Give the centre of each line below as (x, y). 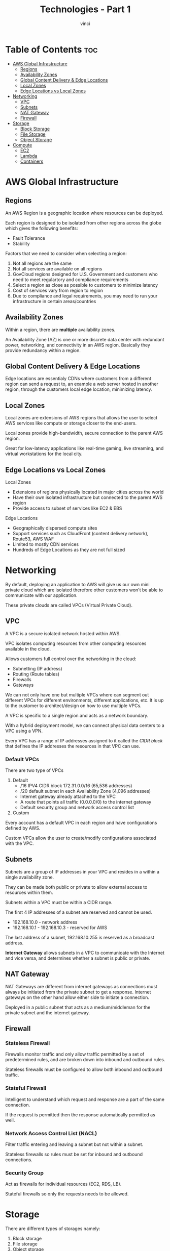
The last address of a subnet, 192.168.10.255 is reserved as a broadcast (80, 937)
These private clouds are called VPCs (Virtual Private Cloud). (69, 605)
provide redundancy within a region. (43, 350)
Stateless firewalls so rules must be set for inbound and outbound (74, 1154)
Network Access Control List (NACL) (51, 1133)
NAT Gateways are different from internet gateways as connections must (81, 986)
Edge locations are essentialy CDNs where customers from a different (78, 379)
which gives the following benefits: (42, 228)
